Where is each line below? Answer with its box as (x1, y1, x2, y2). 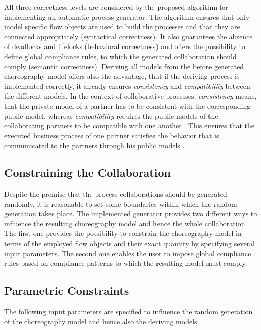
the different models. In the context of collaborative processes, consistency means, (4, 90, 257, 101)
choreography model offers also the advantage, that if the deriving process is (4, 71, 240, 81)
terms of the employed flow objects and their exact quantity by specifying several (4, 238, 255, 249)
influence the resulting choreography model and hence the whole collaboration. (4, 218, 247, 228)
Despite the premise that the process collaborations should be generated (4, 188, 227, 199)
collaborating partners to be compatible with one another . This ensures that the (4, 120, 254, 131)
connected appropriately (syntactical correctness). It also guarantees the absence (4, 31, 253, 41)
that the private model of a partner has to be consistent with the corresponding (4, 100, 251, 111)
